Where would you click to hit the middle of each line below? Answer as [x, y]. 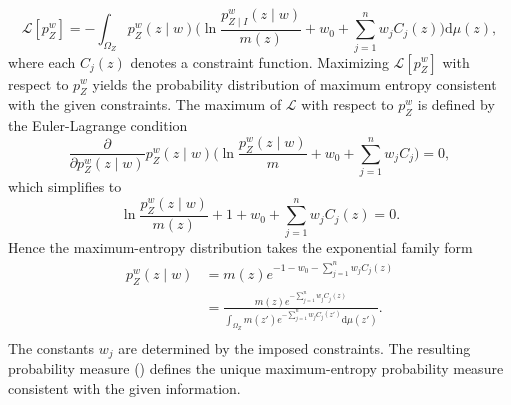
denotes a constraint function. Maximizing [259, 61]
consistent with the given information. [124, 387]
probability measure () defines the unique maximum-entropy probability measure [256, 368]
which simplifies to [65, 186]
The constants [51, 347]
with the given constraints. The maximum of [145, 104]
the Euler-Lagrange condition [98, 125]
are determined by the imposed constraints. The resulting [294, 347]
